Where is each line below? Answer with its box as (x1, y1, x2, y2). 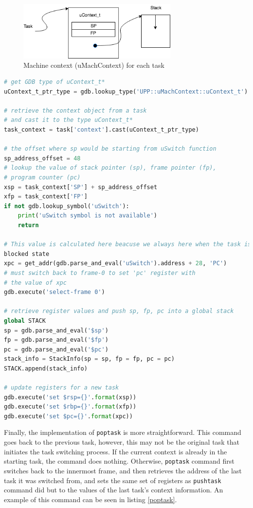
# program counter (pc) (4, 174, 81, 181)
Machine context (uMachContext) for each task (23, 60, 164, 70)
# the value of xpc (4, 279, 67, 286)
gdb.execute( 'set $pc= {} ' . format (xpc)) (4, 412, 133, 420)
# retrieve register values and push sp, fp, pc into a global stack (4, 308, 234, 315)
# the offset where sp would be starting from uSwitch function (4, 145, 217, 153)
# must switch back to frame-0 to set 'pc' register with (4, 269, 196, 276)
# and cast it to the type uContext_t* (4, 117, 133, 124)
